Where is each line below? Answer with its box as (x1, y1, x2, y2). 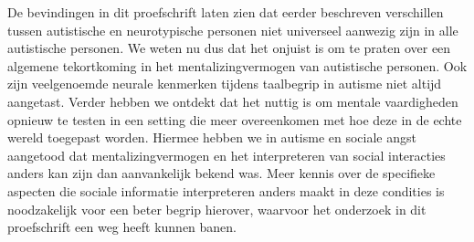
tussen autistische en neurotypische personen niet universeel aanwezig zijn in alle (7, 20, 458, 39)
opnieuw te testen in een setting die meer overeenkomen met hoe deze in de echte (7, 110, 462, 129)
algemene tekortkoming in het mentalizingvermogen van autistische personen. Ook (7, 56, 468, 75)
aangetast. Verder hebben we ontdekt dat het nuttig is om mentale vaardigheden (7, 91, 458, 110)
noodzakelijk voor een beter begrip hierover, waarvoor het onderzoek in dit (7, 199, 427, 218)
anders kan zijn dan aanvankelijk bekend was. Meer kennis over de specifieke (7, 163, 436, 183)
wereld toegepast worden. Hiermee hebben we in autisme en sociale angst (7, 128, 416, 147)
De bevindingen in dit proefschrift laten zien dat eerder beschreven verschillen (7, 3, 444, 21)
